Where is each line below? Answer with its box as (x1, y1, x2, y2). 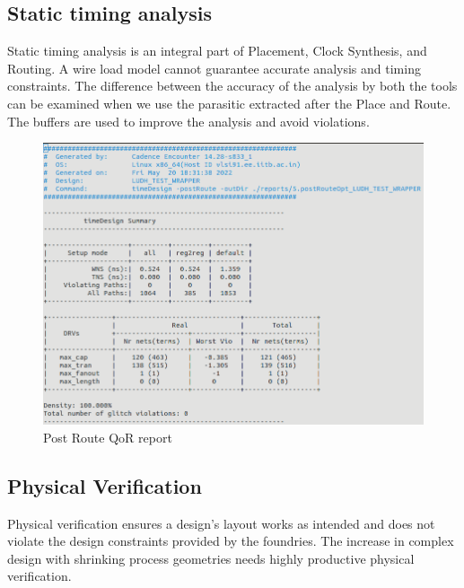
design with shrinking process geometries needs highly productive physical (7, 549, 415, 567)
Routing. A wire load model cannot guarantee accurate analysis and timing (7, 58, 421, 77)
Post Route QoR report (43, 427, 172, 446)
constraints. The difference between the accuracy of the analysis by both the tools (7, 76, 458, 95)
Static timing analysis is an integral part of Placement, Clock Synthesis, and (7, 41, 427, 60)
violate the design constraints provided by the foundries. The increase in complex (7, 531, 454, 550)
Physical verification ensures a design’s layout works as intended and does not (7, 513, 435, 532)
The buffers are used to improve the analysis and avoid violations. (7, 111, 370, 130)
